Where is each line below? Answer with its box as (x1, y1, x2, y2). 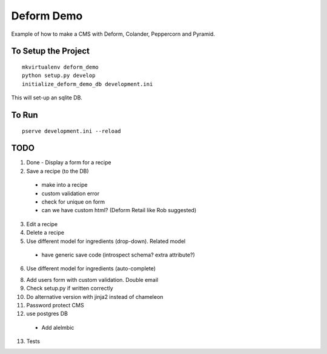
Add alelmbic (41, 324, 74, 331)
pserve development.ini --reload (22, 127, 121, 135)
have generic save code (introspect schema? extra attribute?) (41, 251, 195, 258)
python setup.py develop (22, 72, 96, 79)
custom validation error (41, 190, 100, 197)
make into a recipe (41, 181, 88, 189)
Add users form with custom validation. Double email (26, 276, 159, 283)
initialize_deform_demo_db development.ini (22, 81, 153, 87)
